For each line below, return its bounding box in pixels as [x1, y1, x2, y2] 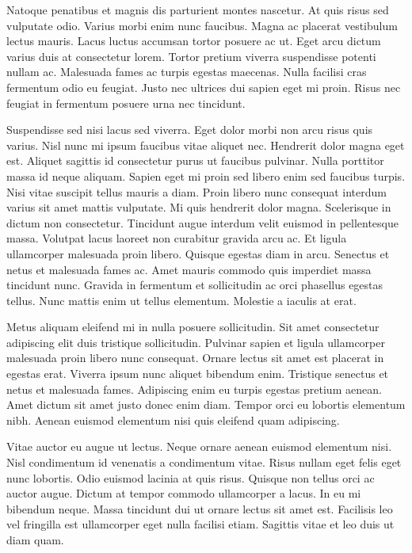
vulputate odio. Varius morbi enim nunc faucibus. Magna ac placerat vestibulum [6, 17, 398, 33]
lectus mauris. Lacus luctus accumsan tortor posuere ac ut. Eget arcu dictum [6, 32, 381, 49]
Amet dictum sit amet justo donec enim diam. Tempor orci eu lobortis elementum [6, 396, 406, 413]
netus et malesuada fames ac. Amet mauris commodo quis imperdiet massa [6, 261, 372, 277]
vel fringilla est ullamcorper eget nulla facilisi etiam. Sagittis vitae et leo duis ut [6, 516, 395, 532]
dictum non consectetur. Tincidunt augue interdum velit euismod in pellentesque [6, 214, 399, 231]
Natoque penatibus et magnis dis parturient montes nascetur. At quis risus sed [6, 2, 389, 17]
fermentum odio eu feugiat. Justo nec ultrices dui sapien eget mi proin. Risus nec [6, 78, 401, 95]
